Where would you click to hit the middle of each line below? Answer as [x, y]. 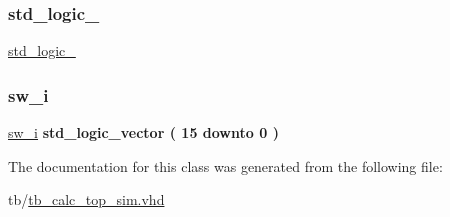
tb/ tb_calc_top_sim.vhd [86, 199]
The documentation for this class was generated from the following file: [225, 165]
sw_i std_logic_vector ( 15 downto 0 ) [143, 132]
